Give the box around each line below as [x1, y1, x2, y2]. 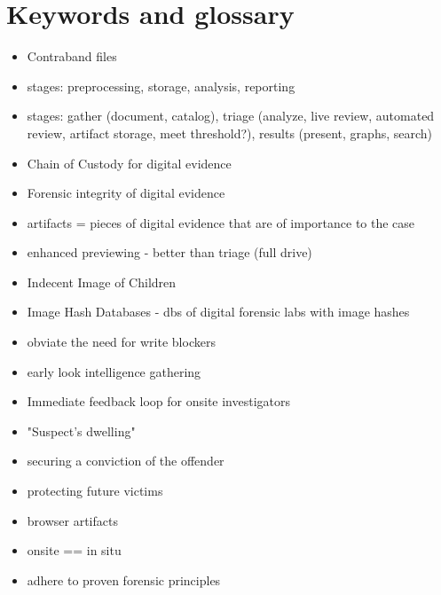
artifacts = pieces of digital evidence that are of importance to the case [27, 213, 415, 231]
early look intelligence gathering [27, 362, 201, 380]
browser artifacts [27, 511, 118, 529]
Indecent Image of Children [27, 272, 177, 291]
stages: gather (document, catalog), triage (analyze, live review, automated [27, 106, 435, 125]
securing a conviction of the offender [27, 451, 224, 470]
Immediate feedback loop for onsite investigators [27, 392, 291, 411]
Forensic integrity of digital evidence [27, 184, 225, 202]
